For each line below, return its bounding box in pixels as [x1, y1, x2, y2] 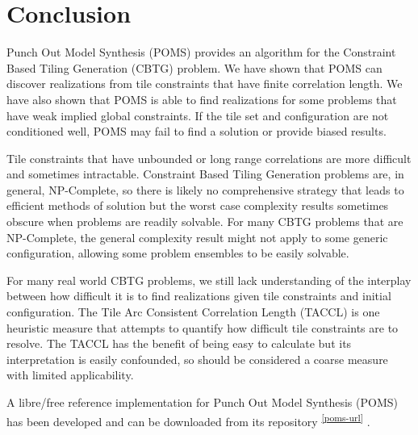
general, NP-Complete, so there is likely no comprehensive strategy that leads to [6, 181, 404, 198]
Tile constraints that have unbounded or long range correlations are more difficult [6, 149, 412, 166]
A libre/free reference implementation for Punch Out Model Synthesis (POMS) [6, 394, 398, 410]
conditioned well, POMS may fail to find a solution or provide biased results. [6, 123, 387, 140]
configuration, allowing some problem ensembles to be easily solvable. [6, 245, 349, 261]
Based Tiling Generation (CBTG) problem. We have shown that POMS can [6, 59, 382, 76]
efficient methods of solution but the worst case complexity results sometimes [6, 197, 389, 214]
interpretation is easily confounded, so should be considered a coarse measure [6, 350, 388, 367]
